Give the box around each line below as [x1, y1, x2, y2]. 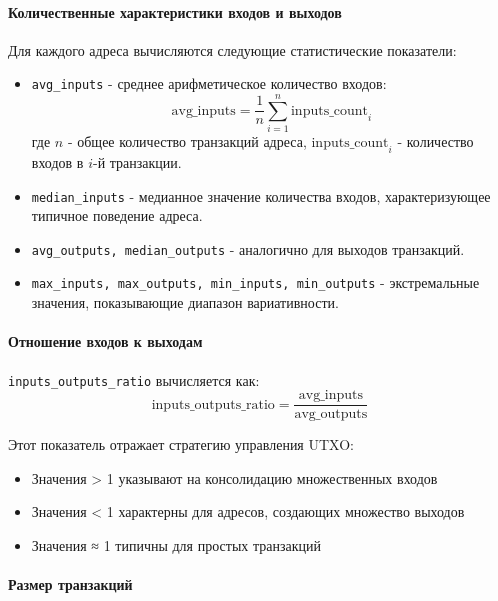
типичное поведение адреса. [31, 205, 203, 226]
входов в [31, 151, 84, 172]
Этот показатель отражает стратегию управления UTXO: [8, 434, 354, 455]
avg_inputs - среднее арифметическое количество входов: [31, 73, 387, 94]
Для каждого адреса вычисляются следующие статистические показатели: [8, 39, 457, 60]
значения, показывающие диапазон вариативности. [31, 292, 339, 313]
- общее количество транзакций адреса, [67, 131, 307, 152]
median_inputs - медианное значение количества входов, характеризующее [31, 185, 491, 206]
